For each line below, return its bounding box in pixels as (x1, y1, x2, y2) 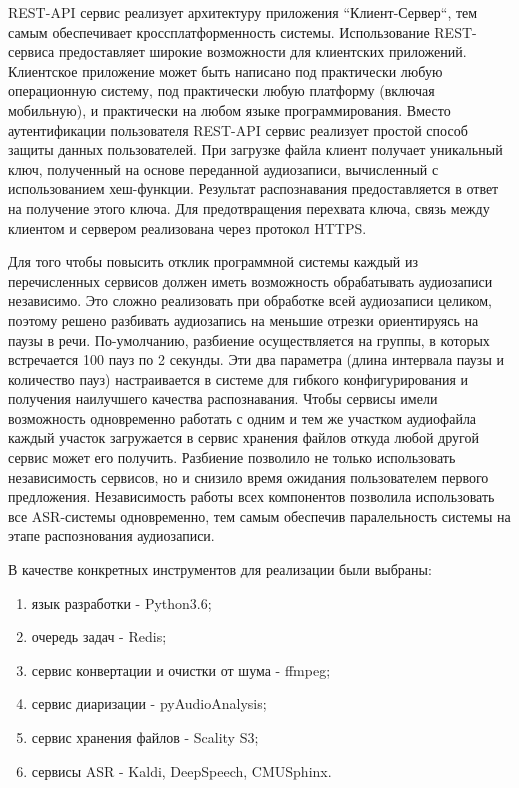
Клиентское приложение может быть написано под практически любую (8, 60, 443, 81)
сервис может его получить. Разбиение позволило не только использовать (8, 447, 456, 468)
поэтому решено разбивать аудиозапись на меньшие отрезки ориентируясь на (8, 309, 479, 330)
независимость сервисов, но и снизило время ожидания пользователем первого (8, 466, 489, 487)
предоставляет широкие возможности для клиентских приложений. (58, 41, 467, 62)
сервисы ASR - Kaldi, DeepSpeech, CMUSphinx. (31, 760, 332, 781)
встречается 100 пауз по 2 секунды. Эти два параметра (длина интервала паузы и (8, 349, 504, 370)
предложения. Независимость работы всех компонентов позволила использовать (8, 486, 495, 507)
